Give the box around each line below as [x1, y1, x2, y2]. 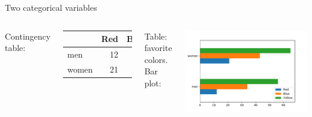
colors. [144, 53, 168, 65]
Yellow [154, 32, 182, 45]
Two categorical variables [5, 1, 97, 13]
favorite [144, 41, 172, 54]
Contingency [5, 29, 51, 42]
